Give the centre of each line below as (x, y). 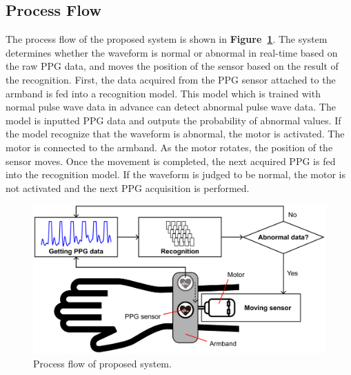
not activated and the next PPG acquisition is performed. (128, 187)
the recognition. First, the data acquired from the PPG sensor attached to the (171, 79)
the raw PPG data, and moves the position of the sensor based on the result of (172, 66)
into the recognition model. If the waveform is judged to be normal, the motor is (176, 174)
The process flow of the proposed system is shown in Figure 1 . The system (167, 39)
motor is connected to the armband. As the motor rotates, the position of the (169, 147)
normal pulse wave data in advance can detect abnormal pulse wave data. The (171, 107)
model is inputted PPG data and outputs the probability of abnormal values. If (173, 120)
